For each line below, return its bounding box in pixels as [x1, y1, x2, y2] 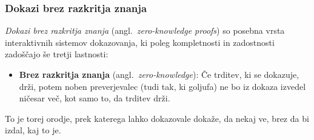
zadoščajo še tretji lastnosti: [5, 48, 109, 60]
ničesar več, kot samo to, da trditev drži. [19, 92, 170, 104]
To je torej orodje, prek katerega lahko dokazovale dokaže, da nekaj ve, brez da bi [5, 112, 309, 124]
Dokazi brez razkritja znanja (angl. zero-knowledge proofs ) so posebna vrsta [5, 24, 285, 37]
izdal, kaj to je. [5, 124, 61, 136]
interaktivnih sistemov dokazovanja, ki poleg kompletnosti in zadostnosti [5, 36, 275, 48]
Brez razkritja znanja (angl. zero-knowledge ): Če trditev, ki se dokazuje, [19, 68, 299, 80]
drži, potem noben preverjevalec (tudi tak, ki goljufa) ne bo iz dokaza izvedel [19, 80, 306, 92]
